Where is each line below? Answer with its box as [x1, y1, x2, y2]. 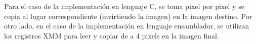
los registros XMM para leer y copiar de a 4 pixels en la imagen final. [4, 30, 219, 40]
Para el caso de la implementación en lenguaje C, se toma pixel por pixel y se [4, 1, 244, 11]
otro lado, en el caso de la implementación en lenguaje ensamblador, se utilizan [4, 20, 249, 31]
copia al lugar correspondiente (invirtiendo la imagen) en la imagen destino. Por [4, 10, 252, 21]
